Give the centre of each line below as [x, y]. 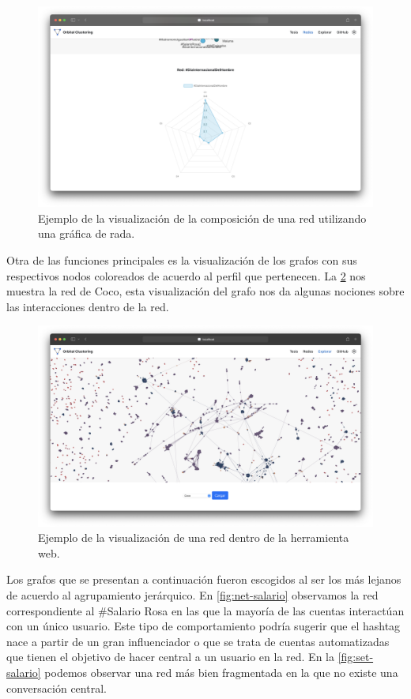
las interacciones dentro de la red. [88, 306]
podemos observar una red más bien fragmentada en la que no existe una [221, 672]
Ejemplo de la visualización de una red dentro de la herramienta [194, 537]
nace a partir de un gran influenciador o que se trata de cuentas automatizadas [198, 641]
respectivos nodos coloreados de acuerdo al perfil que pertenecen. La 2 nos [186, 275]
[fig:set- [356, 657]
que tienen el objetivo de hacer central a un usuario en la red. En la [170, 657]
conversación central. [57, 688]
